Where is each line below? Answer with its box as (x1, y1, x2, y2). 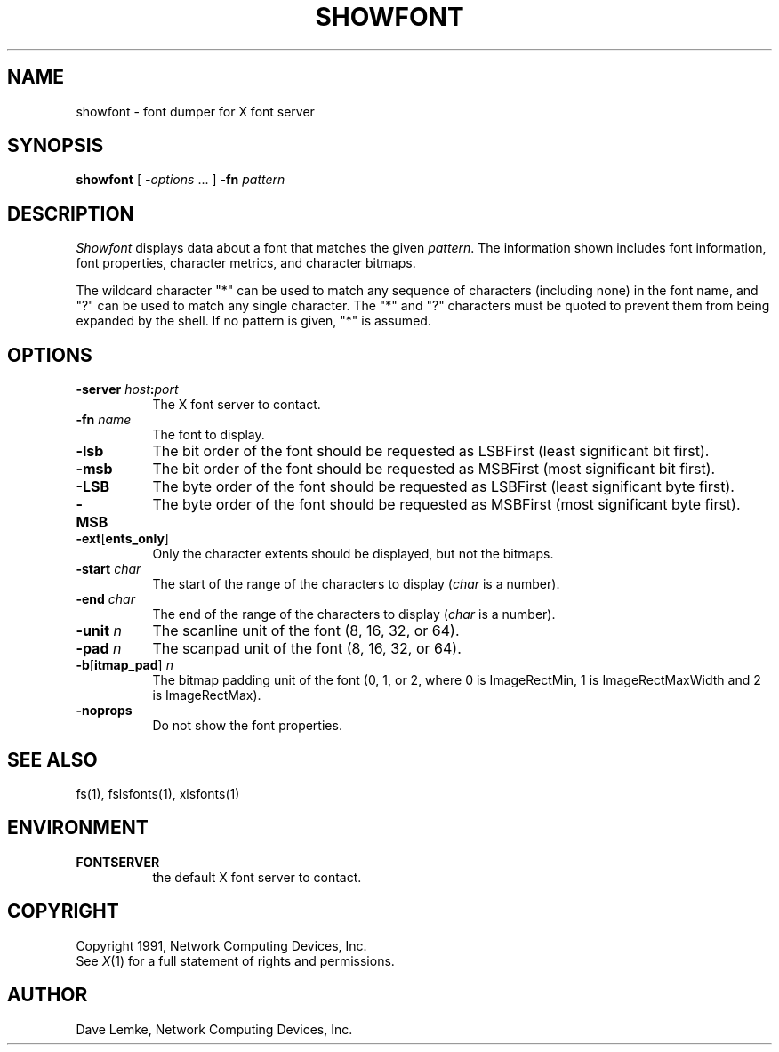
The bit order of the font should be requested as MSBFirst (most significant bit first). (152, 460, 716, 478)
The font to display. (152, 427, 265, 443)
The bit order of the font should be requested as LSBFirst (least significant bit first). (152, 442, 710, 461)
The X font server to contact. (152, 397, 321, 413)
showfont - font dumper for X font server (76, 103, 315, 119)
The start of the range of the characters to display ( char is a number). (152, 576, 560, 592)
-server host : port (76, 381, 179, 398)
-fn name (76, 412, 132, 428)
